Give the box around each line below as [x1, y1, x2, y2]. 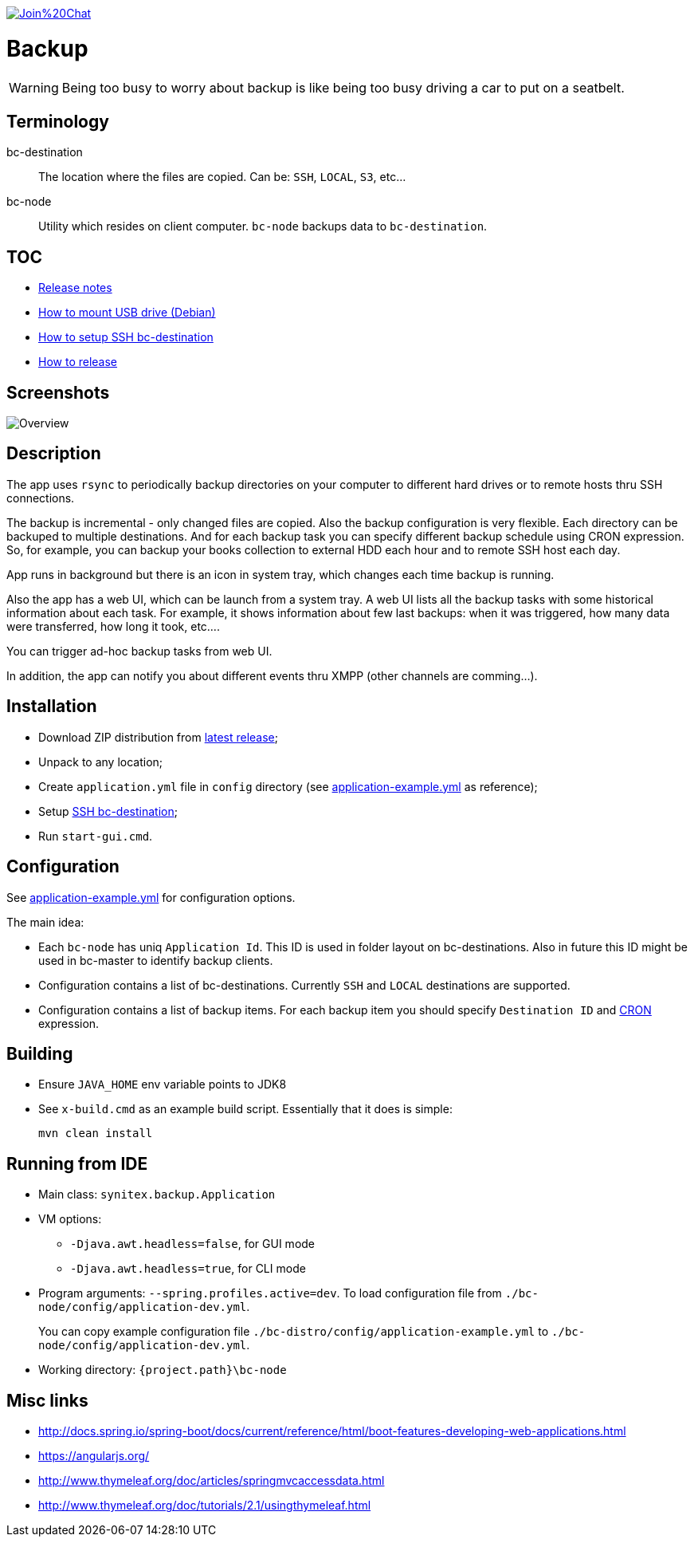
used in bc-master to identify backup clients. [38, 953, 273, 967]
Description [6, 443, 101, 464]
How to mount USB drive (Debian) [38, 305, 216, 320]
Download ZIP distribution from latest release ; [38, 730, 278, 744]
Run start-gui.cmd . [38, 829, 153, 843]
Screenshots [6, 382, 110, 403]
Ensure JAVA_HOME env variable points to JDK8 [38, 1077, 287, 1092]
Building [6, 1043, 73, 1064]
